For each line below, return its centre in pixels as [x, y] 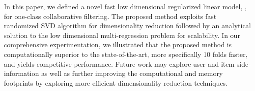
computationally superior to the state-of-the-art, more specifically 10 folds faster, [126, 54]
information [22, 73]
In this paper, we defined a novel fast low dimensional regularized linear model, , [125, 6]
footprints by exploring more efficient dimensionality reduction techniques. [116, 82]
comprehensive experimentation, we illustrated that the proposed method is [118, 45]
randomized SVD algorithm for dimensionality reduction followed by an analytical [127, 26]
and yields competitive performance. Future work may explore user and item [119, 64]
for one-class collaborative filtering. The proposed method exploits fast [110, 16]
